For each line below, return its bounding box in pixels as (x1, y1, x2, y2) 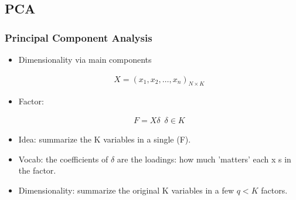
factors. (261, 184, 288, 196)
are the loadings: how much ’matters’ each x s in (117, 152, 291, 165)
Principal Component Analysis (5, 30, 152, 45)
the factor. (18, 164, 56, 177)
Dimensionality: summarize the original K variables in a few (18, 184, 234, 196)
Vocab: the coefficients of (18, 152, 108, 165)
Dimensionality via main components (18, 53, 152, 65)
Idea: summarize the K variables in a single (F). (18, 133, 191, 145)
